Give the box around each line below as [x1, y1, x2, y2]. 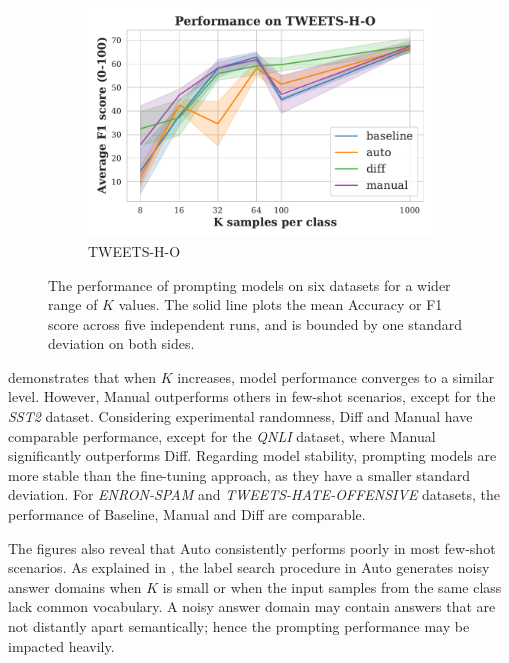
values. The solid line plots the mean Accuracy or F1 [118, 294, 443, 315]
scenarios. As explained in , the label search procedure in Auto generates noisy [8, 557, 490, 578]
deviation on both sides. [48, 333, 195, 354]
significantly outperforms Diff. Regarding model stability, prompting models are [8, 445, 497, 466]
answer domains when [8, 576, 142, 597]
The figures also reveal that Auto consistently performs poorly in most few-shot [8, 537, 496, 558]
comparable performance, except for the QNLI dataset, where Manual [8, 425, 436, 446]
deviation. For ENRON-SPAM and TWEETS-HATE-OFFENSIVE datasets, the [8, 484, 500, 505]
